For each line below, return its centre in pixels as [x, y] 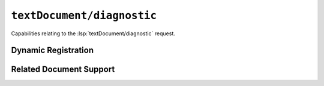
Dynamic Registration [52, 50]
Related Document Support [63, 70]
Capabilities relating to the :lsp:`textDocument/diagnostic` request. [93, 33]
